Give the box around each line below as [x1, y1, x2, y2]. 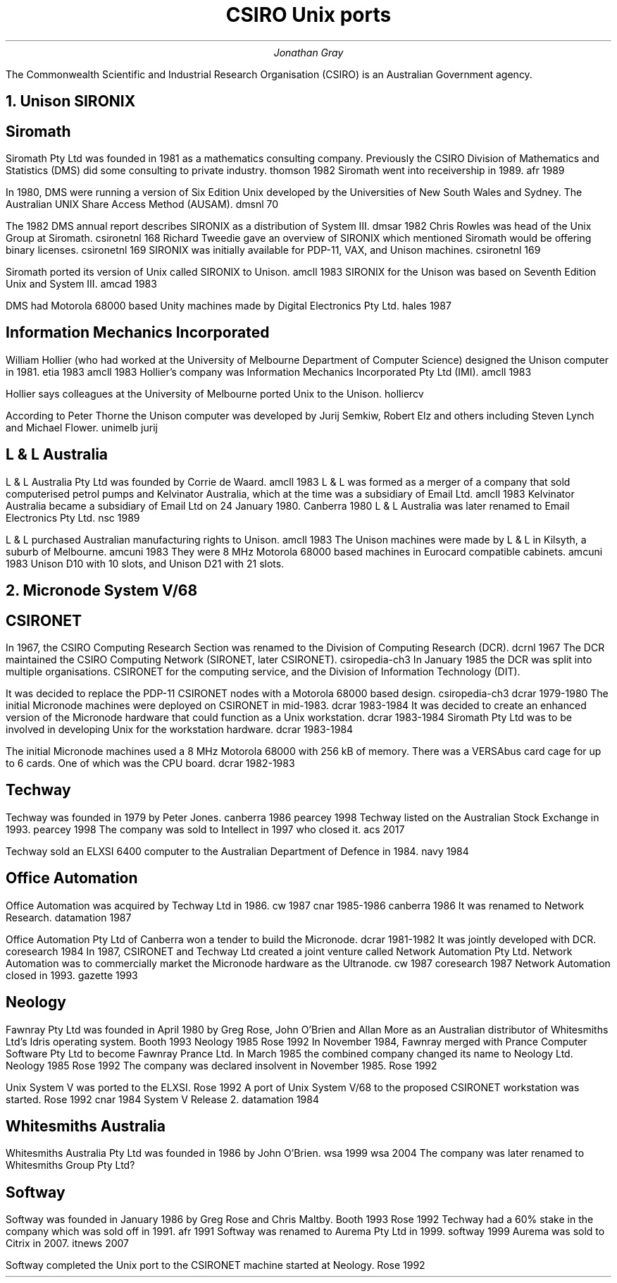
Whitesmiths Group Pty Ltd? [6, 1159, 135, 1172]
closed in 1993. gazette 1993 [6, 969, 138, 981]
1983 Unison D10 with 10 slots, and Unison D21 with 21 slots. [6, 557, 285, 570]
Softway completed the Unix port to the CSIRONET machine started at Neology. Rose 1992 [6, 1259, 425, 1272]
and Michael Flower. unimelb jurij [6, 421, 158, 434]
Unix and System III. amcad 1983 [6, 278, 157, 290]
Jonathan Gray [273, 46, 344, 59]
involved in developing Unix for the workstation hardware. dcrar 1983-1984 [6, 723, 354, 735]
